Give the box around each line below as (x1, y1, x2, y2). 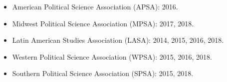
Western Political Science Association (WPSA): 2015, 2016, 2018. (12, 51, 212, 62)
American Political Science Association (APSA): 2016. (12, 1, 178, 11)
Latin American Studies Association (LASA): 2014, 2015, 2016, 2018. (12, 35, 224, 45)
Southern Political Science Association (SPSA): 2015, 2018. (12, 68, 194, 79)
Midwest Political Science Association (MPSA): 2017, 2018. (12, 18, 194, 28)
